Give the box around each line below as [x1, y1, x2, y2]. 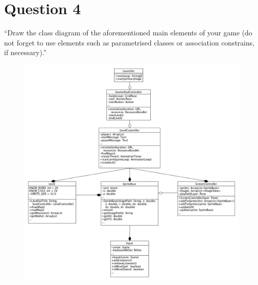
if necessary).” [4, 47, 47, 58]
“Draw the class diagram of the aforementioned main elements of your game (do [4, 27, 252, 38]
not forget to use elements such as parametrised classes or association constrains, [4, 37, 254, 47]
